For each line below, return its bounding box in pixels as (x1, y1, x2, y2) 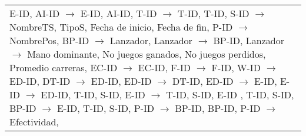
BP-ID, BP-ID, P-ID (175, 101, 261, 115)
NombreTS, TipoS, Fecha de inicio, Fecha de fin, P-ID (9, 20, 233, 34)
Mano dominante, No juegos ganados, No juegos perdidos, (27, 47, 266, 61)
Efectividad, (9, 115, 59, 128)
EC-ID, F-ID (138, 61, 191, 74)
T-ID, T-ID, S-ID (177, 6, 250, 20)
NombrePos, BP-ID (9, 34, 89, 47)
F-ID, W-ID (211, 61, 261, 74)
